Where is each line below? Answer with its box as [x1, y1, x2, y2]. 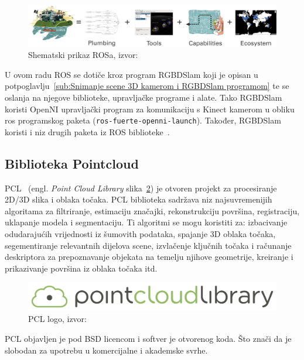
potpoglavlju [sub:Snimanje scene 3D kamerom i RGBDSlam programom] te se [5, 80, 289, 92]
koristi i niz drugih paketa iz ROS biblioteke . [5, 125, 170, 138]
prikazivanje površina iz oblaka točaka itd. [5, 262, 158, 274]
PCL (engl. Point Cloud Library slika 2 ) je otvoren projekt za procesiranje [5, 181, 277, 194]
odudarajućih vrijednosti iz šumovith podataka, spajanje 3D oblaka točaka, [5, 228, 276, 240]
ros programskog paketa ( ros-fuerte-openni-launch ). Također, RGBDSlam [5, 114, 281, 126]
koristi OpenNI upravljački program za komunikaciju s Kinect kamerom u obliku [5, 102, 295, 115]
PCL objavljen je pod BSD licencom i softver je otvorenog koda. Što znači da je [5, 332, 292, 345]
